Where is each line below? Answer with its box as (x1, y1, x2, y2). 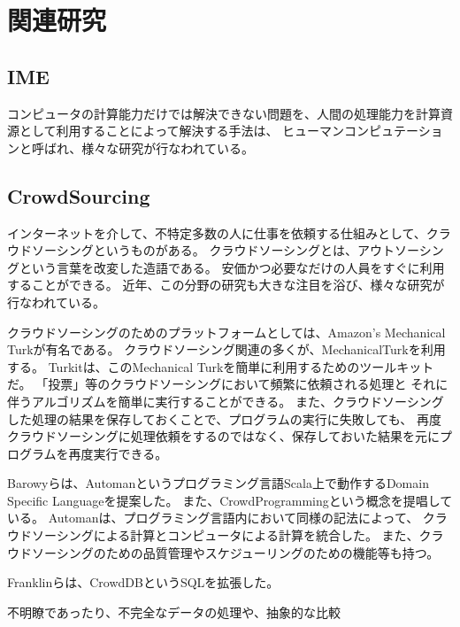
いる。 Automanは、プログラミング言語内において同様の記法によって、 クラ (7, 508, 448, 527)
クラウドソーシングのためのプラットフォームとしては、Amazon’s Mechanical (7, 322, 446, 341)
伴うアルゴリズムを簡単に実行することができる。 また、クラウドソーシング (7, 391, 444, 410)
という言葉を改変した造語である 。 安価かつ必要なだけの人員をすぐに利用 (19, 258, 445, 276)
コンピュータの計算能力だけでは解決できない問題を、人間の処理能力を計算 (7, 104, 441, 122)
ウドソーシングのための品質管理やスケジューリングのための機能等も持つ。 (7, 543, 440, 561)
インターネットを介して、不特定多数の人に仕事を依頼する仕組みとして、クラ (7, 223, 451, 242)
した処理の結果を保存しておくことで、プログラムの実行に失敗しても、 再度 (7, 409, 441, 428)
